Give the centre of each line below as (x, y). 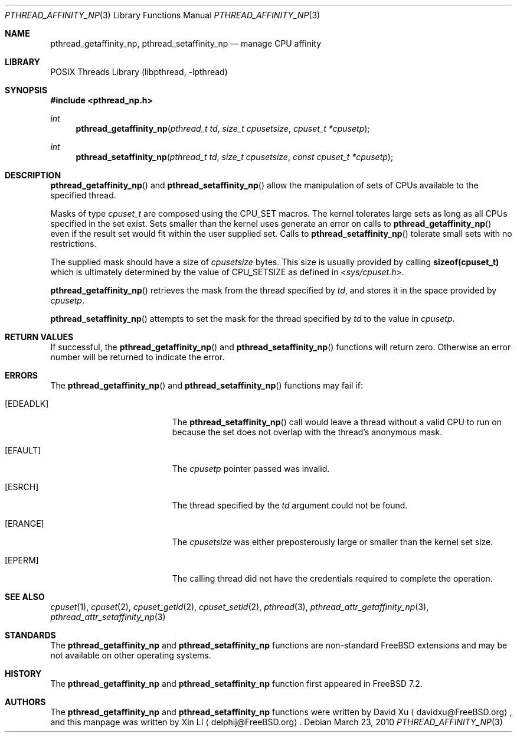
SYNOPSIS (26, 90)
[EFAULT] (23, 450)
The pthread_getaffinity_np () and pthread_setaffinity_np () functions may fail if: (207, 385)
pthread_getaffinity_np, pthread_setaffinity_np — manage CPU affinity (186, 43)
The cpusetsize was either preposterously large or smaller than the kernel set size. (333, 542)
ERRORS (22, 375)
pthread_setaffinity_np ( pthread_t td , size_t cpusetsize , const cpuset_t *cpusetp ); (235, 157)
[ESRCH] (22, 487)
